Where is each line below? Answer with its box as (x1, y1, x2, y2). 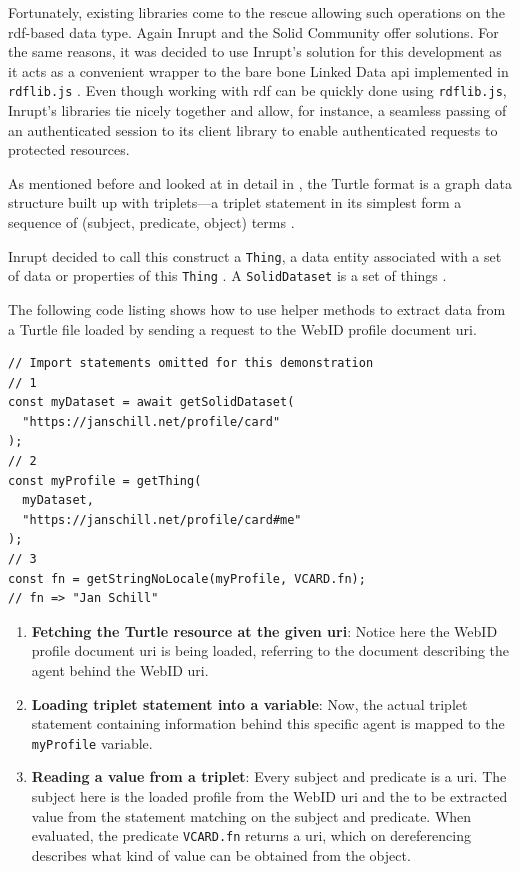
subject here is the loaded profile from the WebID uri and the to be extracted (31, 786, 508, 807)
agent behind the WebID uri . (31, 660, 209, 680)
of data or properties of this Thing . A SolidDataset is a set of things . (8, 265, 447, 286)
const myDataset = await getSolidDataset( (8, 395, 295, 410)
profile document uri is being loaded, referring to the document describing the (31, 640, 510, 661)
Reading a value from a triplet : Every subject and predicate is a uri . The (31, 766, 507, 787)
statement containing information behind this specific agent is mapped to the (31, 713, 505, 734)
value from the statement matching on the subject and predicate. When (31, 805, 472, 826)
